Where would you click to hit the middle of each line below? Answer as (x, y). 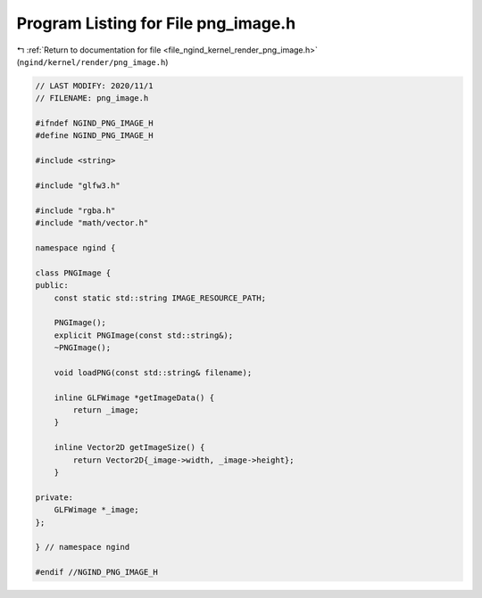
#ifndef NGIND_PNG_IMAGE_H (94, 123)
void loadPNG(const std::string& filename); (153, 373)
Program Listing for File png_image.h (156, 23)
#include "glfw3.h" (78, 186)
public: (52, 286)
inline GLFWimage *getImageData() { (134, 397)
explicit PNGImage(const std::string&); (144, 335)
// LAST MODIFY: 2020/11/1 (94, 86)
